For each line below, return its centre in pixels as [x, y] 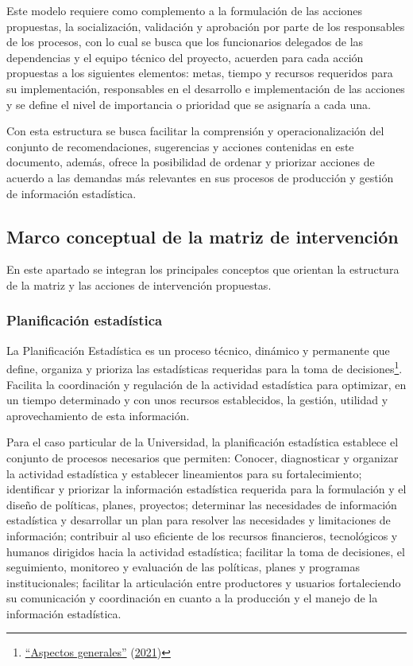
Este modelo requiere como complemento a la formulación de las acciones [185, 10]
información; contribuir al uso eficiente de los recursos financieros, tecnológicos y [202, 535]
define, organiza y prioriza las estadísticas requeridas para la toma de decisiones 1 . [205, 367]
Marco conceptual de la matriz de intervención [203, 236]
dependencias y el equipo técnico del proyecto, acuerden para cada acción [185, 57]
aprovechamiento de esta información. [98, 415]
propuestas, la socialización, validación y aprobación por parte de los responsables [206, 26]
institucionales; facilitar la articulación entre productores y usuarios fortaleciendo [204, 582]
